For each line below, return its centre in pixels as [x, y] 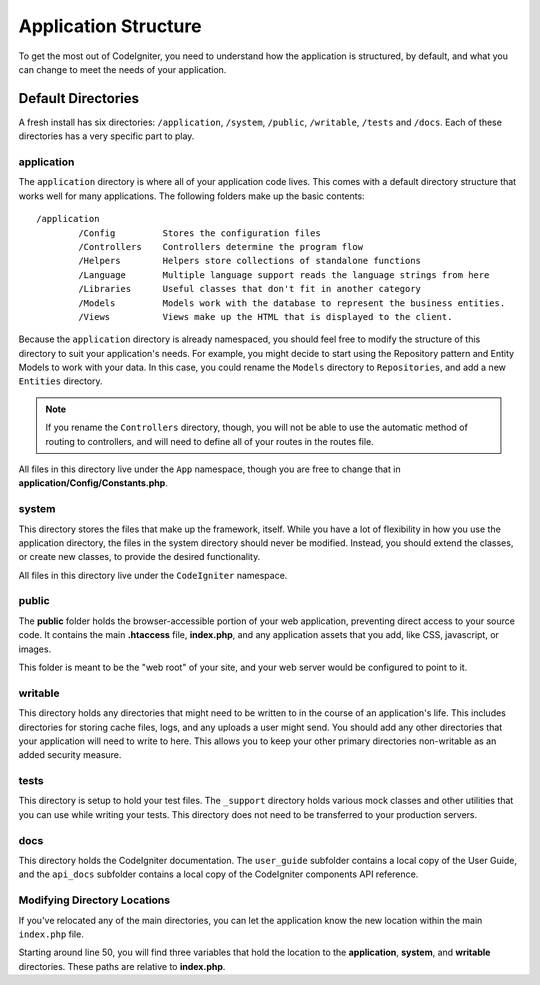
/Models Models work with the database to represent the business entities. [292, 303]
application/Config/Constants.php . [93, 483]
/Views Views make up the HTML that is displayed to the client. [265, 316]
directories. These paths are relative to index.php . [122, 966]
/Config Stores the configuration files [200, 233]
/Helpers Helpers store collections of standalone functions [250, 261]
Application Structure [110, 26]
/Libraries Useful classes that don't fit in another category [250, 289]
